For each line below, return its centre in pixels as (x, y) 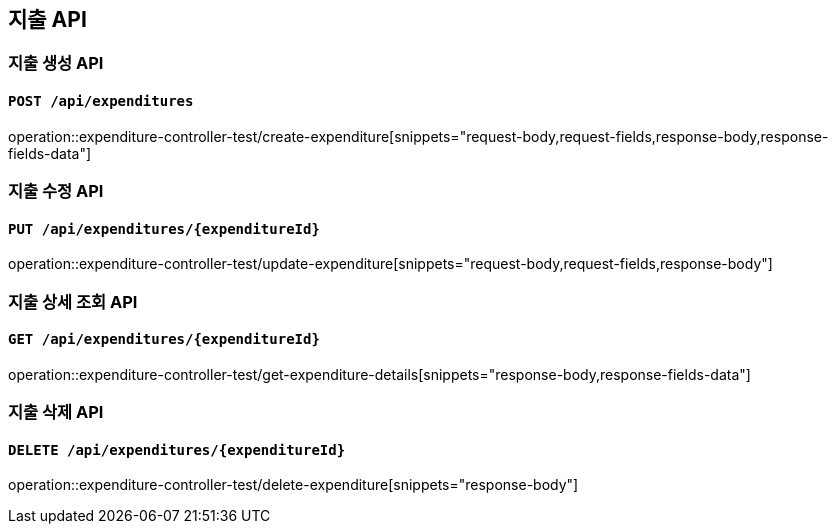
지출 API (47, 19)
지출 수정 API (56, 191)
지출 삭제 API (56, 412)
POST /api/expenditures (101, 101)
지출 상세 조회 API (73, 301)
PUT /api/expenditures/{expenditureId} (164, 228)
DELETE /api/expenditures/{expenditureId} (177, 449)
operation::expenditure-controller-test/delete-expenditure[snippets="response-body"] (293, 485)
